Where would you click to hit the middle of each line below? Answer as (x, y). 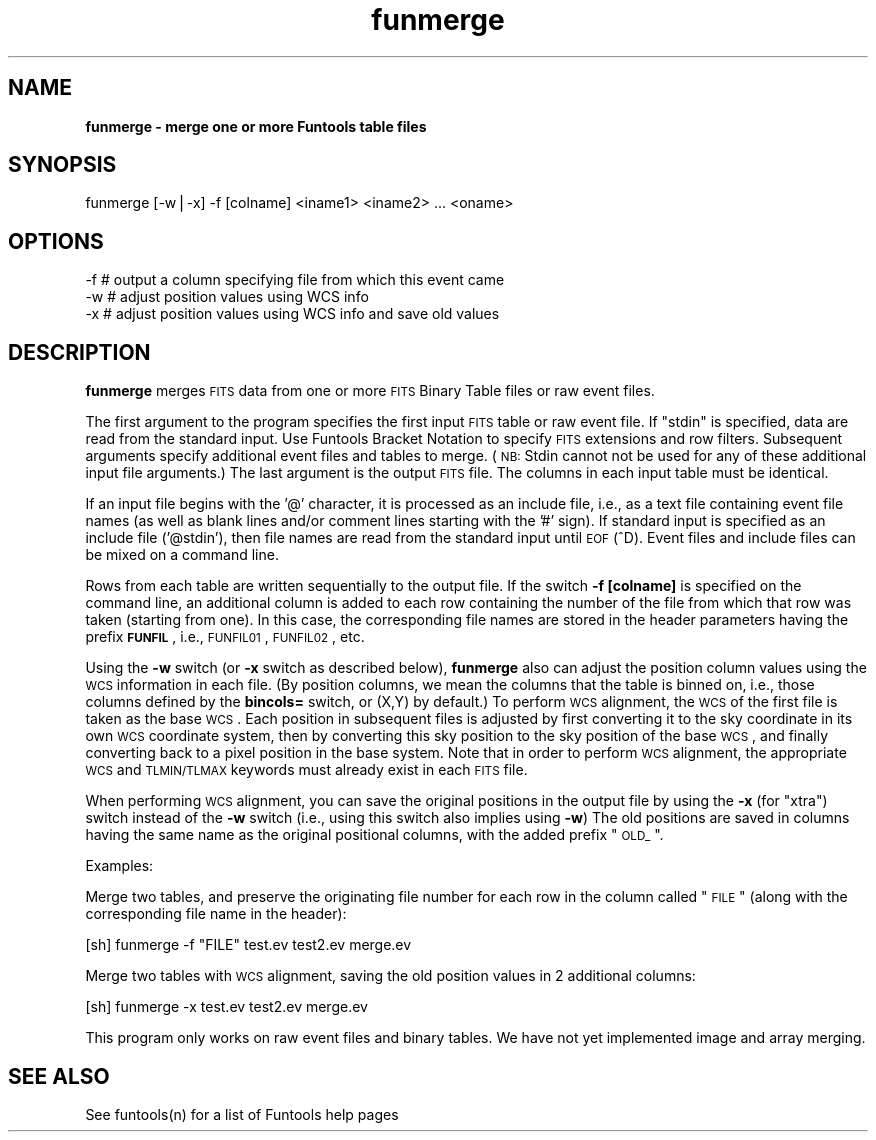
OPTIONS (56, 241)
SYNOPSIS (62, 165)
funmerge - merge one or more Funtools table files (256, 126)
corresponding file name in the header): (216, 914)
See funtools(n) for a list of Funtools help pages (242, 1114)
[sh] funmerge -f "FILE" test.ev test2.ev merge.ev (248, 945)
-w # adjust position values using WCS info (227, 297)
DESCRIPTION (79, 352)
